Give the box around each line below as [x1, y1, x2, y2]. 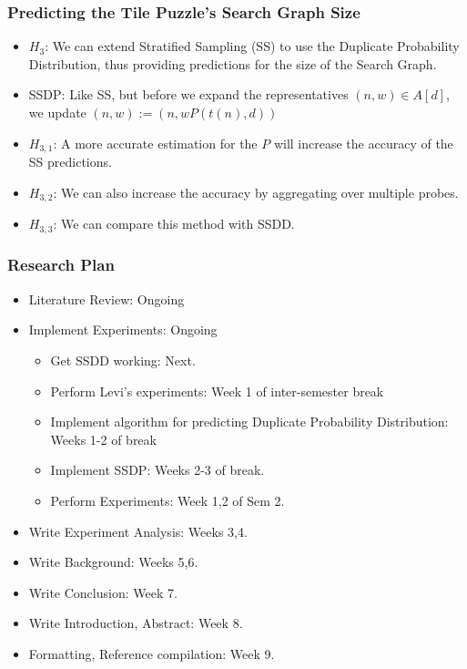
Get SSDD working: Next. [50, 350, 196, 369]
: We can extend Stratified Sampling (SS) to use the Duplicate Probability [45, 36, 460, 56]
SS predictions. [28, 152, 112, 171]
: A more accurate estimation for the [53, 133, 258, 152]
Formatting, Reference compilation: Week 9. [28, 643, 275, 663]
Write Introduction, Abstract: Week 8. [28, 613, 243, 633]
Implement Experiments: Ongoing [28, 320, 218, 339]
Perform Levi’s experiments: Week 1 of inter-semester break [50, 381, 384, 400]
